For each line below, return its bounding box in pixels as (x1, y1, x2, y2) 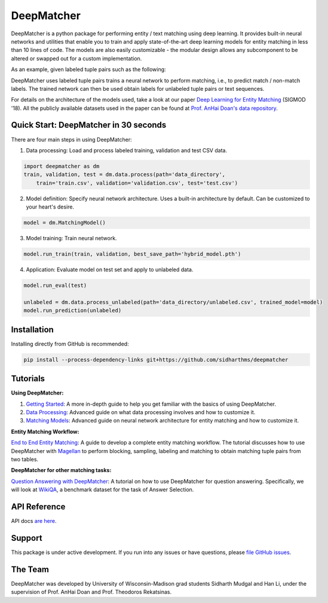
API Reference (11, 501, 66, 512)
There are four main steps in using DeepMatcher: (11, 136, 133, 143)
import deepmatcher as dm (23, 163, 100, 170)
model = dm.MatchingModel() (23, 219, 106, 226)
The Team (11, 564, 50, 574)
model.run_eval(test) (23, 282, 87, 289)
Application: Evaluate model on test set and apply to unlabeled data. (26, 266, 194, 273)
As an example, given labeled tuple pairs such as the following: (11, 66, 167, 73)
